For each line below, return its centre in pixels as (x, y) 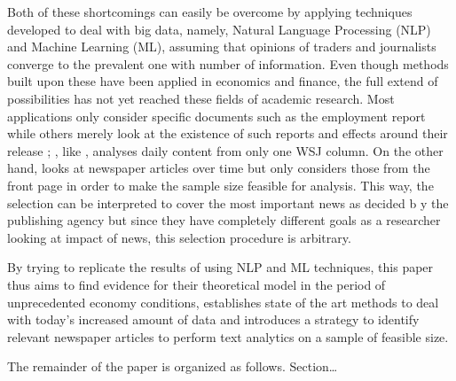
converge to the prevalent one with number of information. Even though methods (228, 63)
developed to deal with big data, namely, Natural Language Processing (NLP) (219, 29)
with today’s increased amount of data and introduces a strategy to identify (213, 319)
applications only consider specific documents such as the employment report (216, 116)
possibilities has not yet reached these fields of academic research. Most (201, 98)
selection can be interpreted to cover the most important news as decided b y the (228, 202)
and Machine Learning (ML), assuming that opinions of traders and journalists (222, 47)
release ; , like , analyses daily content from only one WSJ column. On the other (225, 150)
